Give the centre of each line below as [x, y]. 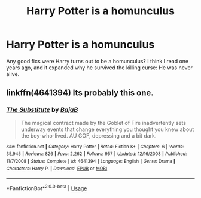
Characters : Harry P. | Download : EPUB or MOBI [57, 169]
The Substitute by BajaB [42, 110]
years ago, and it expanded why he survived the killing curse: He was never [100, 68]
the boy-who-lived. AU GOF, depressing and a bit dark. [89, 135]
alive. [13, 74]
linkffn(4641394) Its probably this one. [80, 93]
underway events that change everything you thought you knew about [107, 129]
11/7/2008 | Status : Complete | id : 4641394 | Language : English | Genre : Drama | [91, 161]
